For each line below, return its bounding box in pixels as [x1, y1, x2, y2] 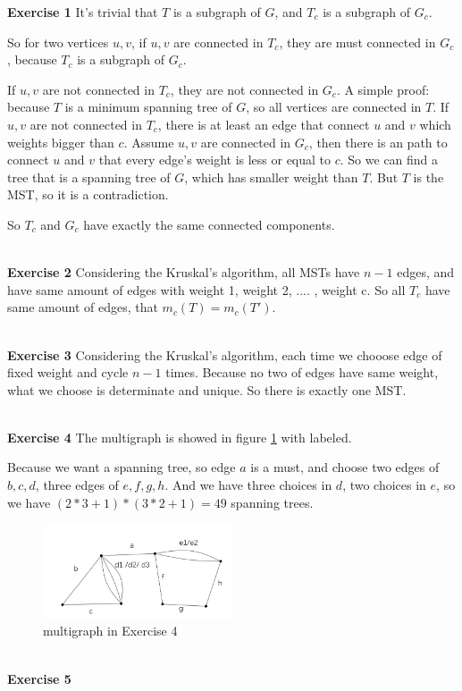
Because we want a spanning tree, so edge [7, 458, 236, 476]
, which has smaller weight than [184, 167, 358, 186]
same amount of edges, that [7, 298, 158, 316]
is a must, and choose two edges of [250, 458, 440, 476]
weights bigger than [7, 132, 114, 151]
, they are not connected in [170, 80, 319, 98]
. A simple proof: [336, 80, 430, 98]
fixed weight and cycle [7, 363, 129, 382]
